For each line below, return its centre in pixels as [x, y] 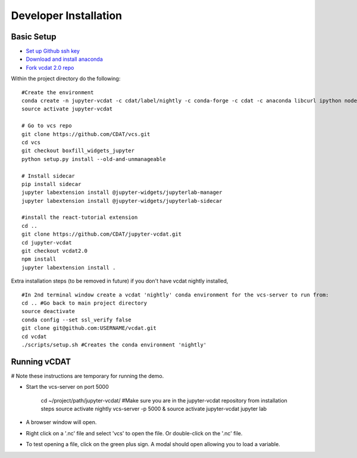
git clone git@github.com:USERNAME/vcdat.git [89, 328]
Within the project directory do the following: [66, 79]
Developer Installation [66, 16]
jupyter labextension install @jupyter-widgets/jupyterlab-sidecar [122, 201]
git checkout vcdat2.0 [55, 251]
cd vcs [31, 142]
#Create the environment [58, 92]
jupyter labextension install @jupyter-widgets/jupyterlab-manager [122, 193]
